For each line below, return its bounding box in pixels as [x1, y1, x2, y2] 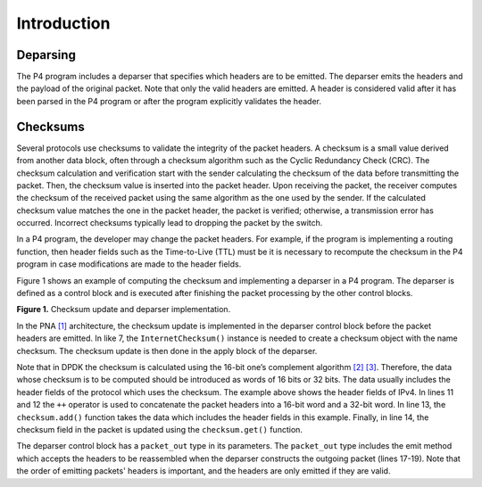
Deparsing [16, 47, 76, 62]
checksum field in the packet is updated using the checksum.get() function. [16, 424, 303, 434]
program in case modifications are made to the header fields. [16, 259, 242, 269]
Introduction [16, 13, 111, 33]
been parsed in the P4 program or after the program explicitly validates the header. [16, 95, 321, 106]
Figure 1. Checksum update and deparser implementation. [16, 304, 231, 315]
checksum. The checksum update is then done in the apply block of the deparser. [16, 345, 318, 356]
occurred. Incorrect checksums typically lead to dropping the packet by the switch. [16, 218, 323, 228]
